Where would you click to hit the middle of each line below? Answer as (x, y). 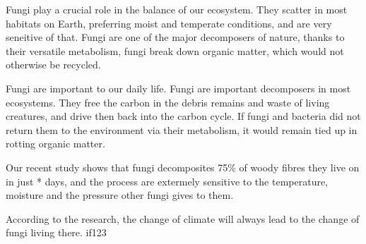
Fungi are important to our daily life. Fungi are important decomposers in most (178, 88)
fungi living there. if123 (56, 232)
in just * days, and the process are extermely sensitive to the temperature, (167, 181)
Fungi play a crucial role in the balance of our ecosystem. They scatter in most (177, 9)
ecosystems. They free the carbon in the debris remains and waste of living (168, 102)
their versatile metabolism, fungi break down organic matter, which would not (175, 50)
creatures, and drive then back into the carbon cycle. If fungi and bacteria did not (183, 116)
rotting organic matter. (55, 144)
